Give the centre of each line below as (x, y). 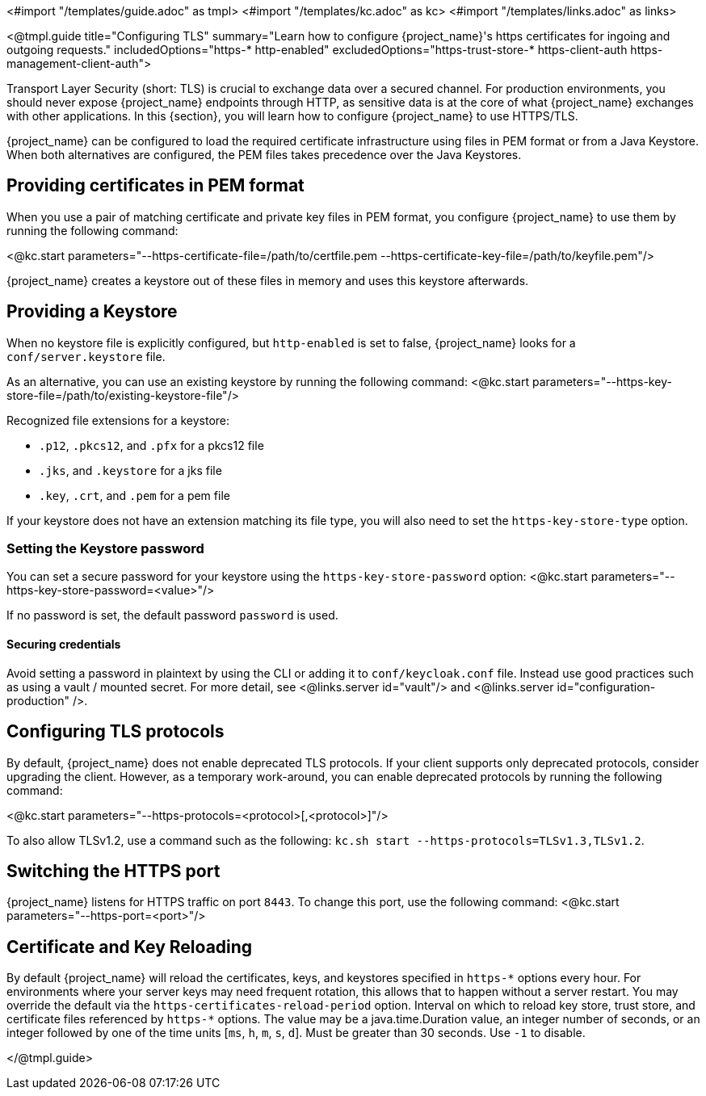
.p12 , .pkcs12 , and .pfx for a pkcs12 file (151, 445)
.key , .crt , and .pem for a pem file (134, 495)
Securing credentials (64, 645)
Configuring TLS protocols (116, 732)
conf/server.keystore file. (86, 356)
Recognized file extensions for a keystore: (118, 420)
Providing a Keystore (92, 312)
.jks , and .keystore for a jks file (130, 470)
